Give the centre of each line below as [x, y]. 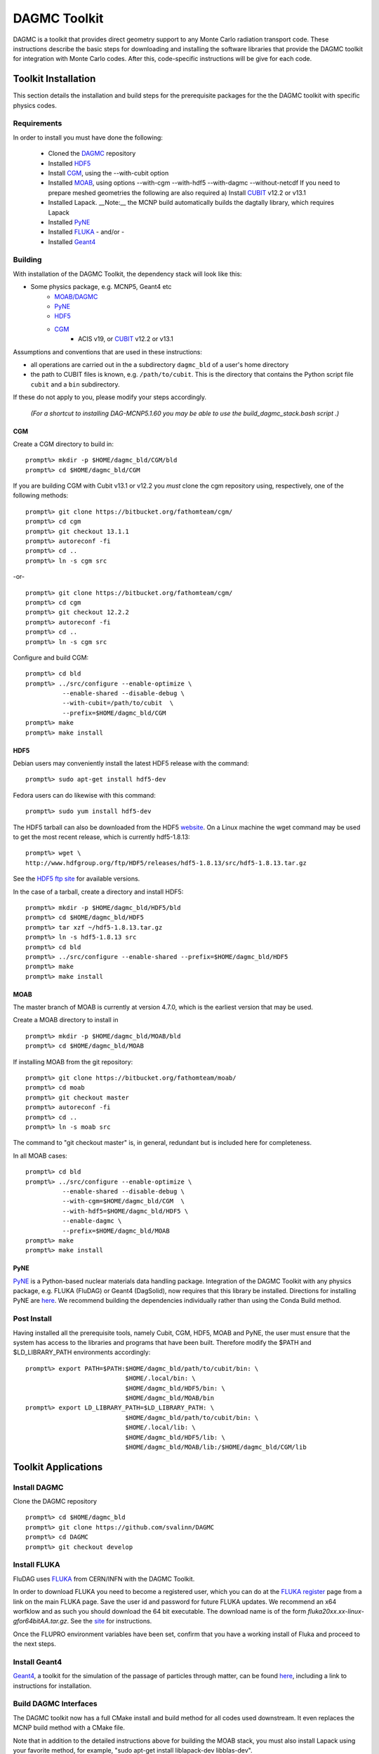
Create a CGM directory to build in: [63, 444]
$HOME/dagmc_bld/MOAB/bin [169, 1398]
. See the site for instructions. [109, 1621]
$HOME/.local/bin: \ [160, 1378]
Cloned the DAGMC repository [92, 154]
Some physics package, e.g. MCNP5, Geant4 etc [101, 287]
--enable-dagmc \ [92, 1221]
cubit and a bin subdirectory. [75, 384]
